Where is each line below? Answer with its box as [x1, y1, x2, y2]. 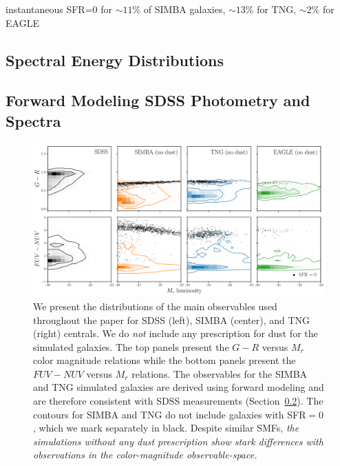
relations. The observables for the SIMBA [131, 366, 308, 381]
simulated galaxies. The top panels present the [33, 339, 229, 354]
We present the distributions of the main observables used [33, 298, 277, 313]
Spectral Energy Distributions [6, 49, 224, 70]
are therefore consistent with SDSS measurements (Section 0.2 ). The [33, 394, 323, 408]
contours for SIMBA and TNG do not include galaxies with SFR [33, 407, 306, 421]
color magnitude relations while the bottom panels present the [33, 353, 296, 367]
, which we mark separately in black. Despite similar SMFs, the [33, 421, 299, 435]
